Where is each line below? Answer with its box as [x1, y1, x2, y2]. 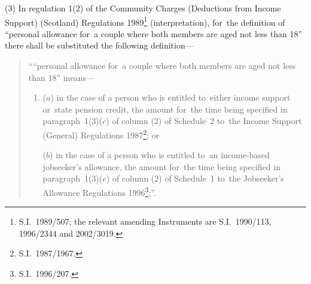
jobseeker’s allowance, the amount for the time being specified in [42, 160, 280, 173]
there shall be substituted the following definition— [5, 39, 194, 52]
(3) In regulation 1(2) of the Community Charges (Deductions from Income [5, 2, 281, 14]
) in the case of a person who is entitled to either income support [50, 91, 291, 104]
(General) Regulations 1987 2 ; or [42, 127, 160, 141]
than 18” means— [28, 71, 94, 83]
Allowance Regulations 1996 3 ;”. [42, 185, 156, 198]
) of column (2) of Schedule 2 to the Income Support [106, 114, 302, 127]
